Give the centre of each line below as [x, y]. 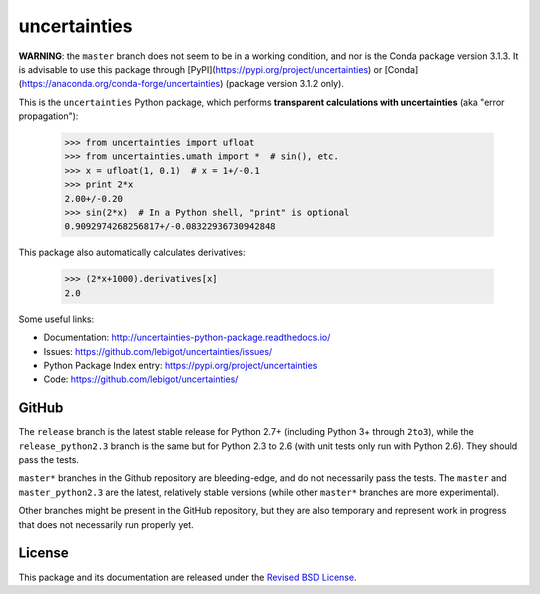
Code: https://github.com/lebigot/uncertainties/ [141, 379]
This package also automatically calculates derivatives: [132, 252]
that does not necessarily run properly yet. [106, 524]
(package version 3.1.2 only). [285, 84]
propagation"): [48, 116]
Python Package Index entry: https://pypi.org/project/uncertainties [180, 365]
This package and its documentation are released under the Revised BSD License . [187, 577]
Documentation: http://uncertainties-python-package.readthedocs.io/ [187, 337]
